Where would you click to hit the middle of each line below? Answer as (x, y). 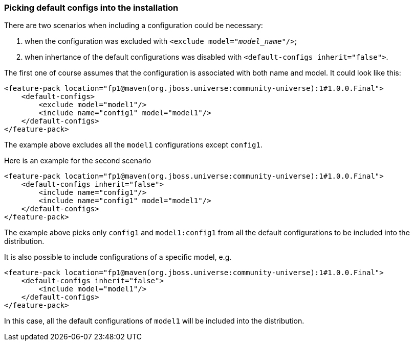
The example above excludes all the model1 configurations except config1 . (133, 145)
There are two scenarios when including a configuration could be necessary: (134, 26)
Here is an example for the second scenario (78, 161)
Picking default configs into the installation (91, 8)
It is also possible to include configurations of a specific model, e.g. (118, 257)
